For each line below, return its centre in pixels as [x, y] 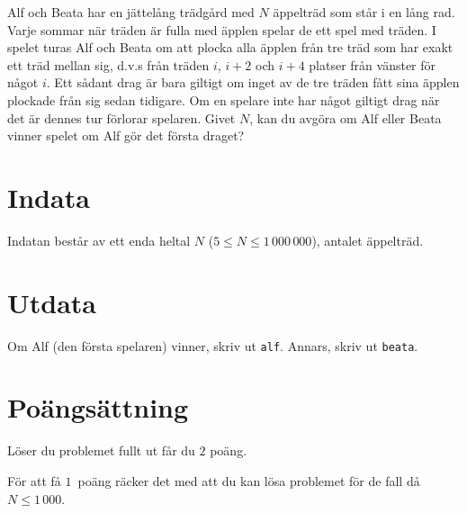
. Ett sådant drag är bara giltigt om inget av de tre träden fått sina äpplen [253, 82]
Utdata [52, 302]
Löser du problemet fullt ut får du [101, 450]
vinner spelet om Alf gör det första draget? [126, 135]
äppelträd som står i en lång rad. [364, 12]
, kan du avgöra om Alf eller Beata [346, 117]
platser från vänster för [373, 64]
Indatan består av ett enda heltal [99, 240]
